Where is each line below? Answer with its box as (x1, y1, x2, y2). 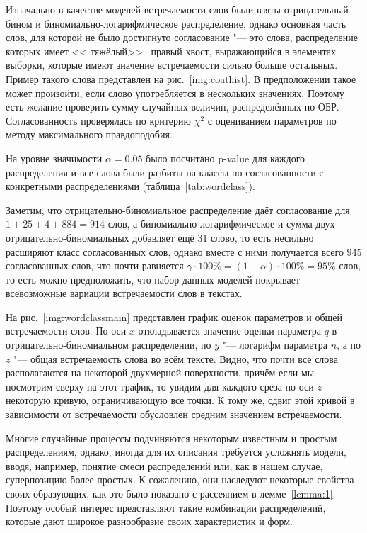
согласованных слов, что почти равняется (6, 258, 184, 273)
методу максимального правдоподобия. (6, 127, 173, 142)
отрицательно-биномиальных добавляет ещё (6, 230, 194, 245)
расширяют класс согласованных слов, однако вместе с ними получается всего (6, 244, 344, 259)
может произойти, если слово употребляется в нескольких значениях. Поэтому (6, 85, 344, 100)
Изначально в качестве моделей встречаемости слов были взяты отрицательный (6, 2, 349, 16)
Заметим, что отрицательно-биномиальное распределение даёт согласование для (6, 202, 350, 217)
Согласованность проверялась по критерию (6, 113, 192, 128)
